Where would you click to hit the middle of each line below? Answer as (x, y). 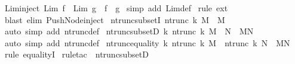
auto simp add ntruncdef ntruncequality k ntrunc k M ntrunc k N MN (147, 42)
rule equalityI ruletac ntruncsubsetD (76, 54)
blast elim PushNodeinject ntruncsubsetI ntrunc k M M (115, 19)
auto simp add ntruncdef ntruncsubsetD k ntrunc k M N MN (129, 31)
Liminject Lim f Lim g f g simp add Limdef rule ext (116, 8)
